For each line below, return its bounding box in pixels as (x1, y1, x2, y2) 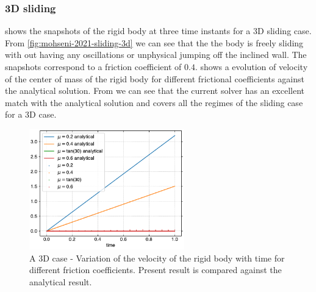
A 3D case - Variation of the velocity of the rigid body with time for (29, 251, 285, 264)
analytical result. (29, 275, 92, 288)
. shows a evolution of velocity (195, 60, 308, 73)
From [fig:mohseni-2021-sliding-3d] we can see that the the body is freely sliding (5, 36, 304, 49)
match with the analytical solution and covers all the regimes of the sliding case (5, 96, 303, 109)
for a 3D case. (5, 108, 57, 121)
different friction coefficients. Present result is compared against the (29, 263, 282, 276)
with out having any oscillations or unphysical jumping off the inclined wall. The (5, 48, 307, 61)
